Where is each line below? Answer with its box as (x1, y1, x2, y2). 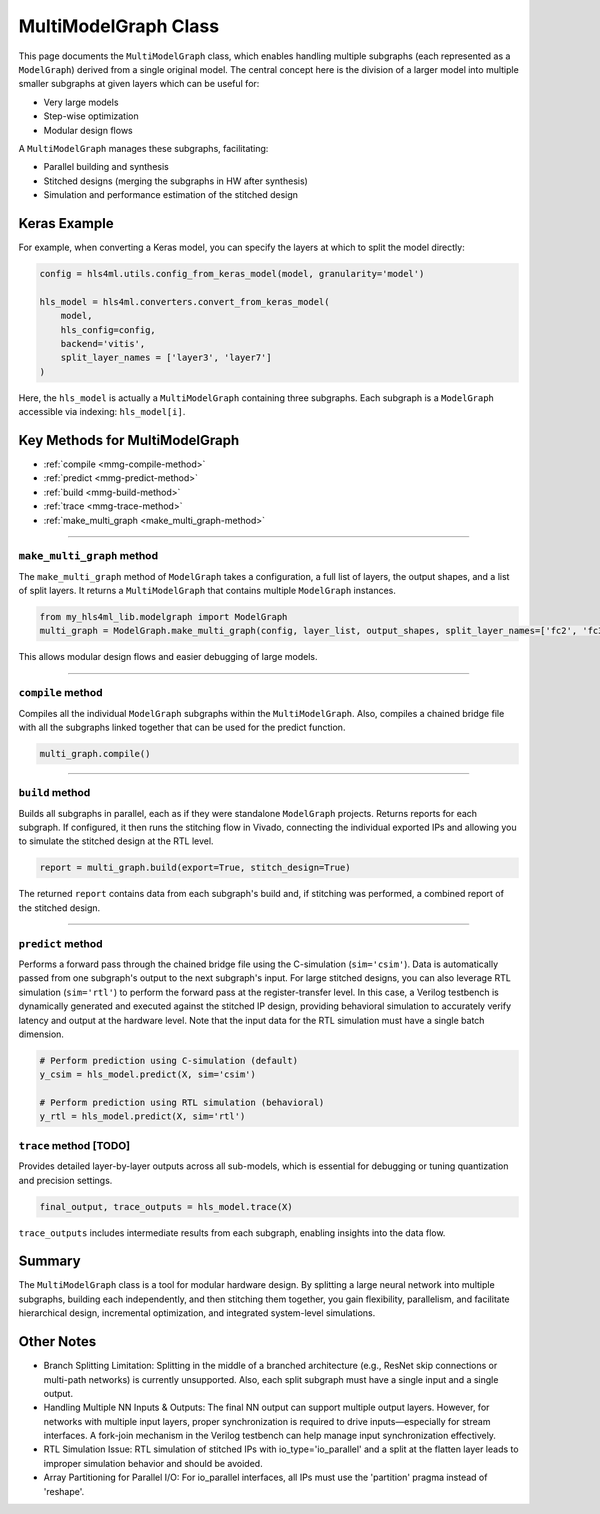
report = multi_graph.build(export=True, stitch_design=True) (39, 862, 351, 874)
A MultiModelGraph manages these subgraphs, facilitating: (18, 142, 269, 154)
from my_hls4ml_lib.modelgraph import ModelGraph (39, 611, 288, 623)
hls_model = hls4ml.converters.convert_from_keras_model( (39, 296, 330, 307)
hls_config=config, (60, 324, 157, 335)
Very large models (43, 96, 119, 108)
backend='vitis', (60, 338, 146, 349)
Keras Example (18, 215, 114, 232)
